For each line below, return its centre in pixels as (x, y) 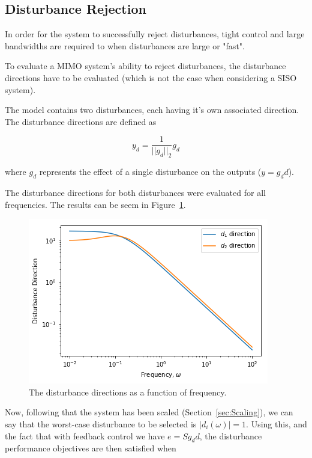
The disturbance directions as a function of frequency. (128, 392)
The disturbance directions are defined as (81, 121)
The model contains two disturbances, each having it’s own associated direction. (152, 110)
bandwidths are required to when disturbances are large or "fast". (125, 45)
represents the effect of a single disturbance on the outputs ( (150, 172)
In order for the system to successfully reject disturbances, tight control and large (155, 34)
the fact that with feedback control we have (85, 435)
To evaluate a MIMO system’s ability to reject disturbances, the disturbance (145, 66)
